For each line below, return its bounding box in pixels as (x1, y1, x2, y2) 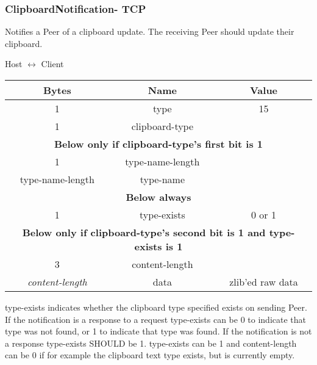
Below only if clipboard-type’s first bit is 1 (54, 137, 263, 151)
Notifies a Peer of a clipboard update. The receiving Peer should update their (5, 25, 294, 38)
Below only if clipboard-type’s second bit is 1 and (22, 225, 266, 239)
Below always (126, 190, 191, 204)
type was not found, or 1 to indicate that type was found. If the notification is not (5, 325, 312, 338)
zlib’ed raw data (229, 275, 298, 289)
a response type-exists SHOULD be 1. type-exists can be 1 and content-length (5, 336, 297, 349)
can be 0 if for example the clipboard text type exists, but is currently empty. (5, 349, 295, 361)
